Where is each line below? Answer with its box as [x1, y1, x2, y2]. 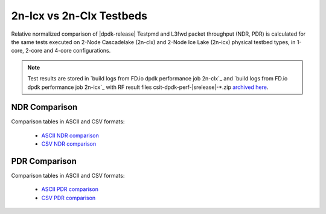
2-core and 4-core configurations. [25, 47, 111, 54]
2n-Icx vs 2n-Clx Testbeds [11, 9, 148, 22]
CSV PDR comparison [41, 194, 96, 201]
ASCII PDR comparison [41, 186, 99, 193]
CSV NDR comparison [41, 140, 97, 148]
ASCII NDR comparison [41, 132, 100, 139]
